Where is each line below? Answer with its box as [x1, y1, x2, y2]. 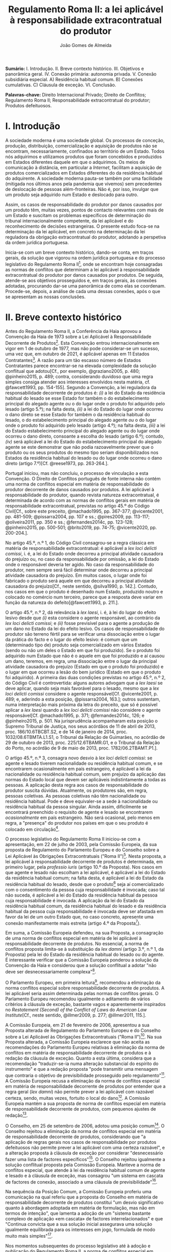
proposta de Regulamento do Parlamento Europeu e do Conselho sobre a [5, 847, 159, 853]
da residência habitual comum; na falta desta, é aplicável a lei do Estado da [5, 875, 164, 881]
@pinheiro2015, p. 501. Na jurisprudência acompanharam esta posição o [5, 717, 158, 724]
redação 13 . [5, 1111, 28, 1118]
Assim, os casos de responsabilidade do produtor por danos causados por [5, 201, 162, 207]
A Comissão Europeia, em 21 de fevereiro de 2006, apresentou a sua [5, 1022, 150, 1028]
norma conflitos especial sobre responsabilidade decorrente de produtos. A [5, 984, 165, 991]
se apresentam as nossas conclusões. [5, 294, 86, 300]
